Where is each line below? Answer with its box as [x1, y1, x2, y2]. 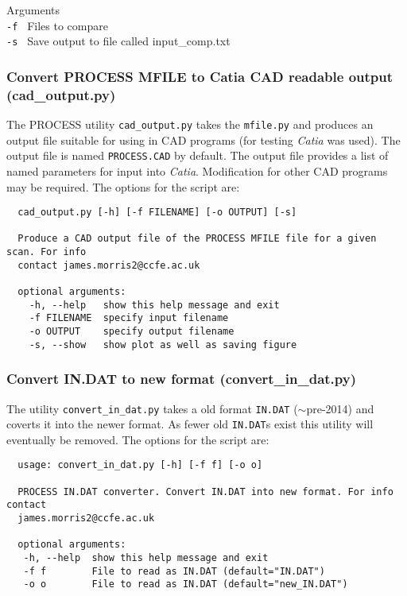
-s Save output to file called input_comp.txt [6, 33, 231, 49]
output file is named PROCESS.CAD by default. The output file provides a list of [6, 147, 389, 164]
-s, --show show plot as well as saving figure [29, 339, 297, 350]
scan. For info [6, 246, 87, 258]
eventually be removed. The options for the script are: [6, 431, 269, 447]
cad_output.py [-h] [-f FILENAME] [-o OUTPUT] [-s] [17, 207, 297, 219]
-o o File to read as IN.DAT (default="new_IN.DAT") [23, 579, 348, 590]
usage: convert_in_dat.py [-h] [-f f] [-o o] [17, 459, 263, 471]
